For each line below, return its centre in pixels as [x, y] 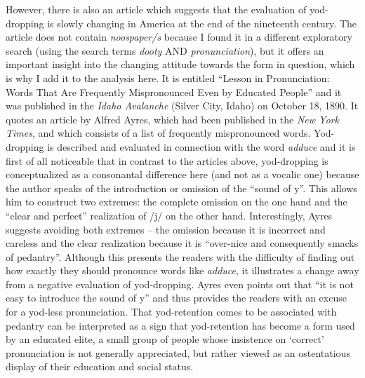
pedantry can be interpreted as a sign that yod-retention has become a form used [180, 325]
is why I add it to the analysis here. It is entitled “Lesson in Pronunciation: [168, 77]
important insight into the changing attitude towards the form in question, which [180, 64]
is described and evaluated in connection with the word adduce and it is [201, 146]
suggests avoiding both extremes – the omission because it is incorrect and [166, 229]
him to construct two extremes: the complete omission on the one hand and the [177, 202]
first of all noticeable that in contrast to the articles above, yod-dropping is [167, 160]
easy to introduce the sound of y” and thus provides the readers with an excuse [176, 298]
